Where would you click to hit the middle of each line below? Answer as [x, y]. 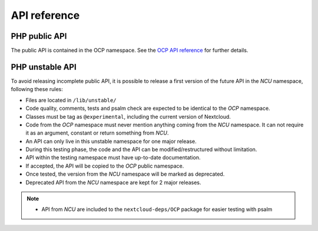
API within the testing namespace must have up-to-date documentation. [113, 158]
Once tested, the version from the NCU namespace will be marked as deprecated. [125, 174]
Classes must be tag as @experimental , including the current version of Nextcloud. [128, 116]
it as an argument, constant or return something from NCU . [97, 133]
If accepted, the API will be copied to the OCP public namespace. [105, 166]
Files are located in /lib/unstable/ [71, 100]
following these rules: [37, 89]
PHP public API [39, 36]
